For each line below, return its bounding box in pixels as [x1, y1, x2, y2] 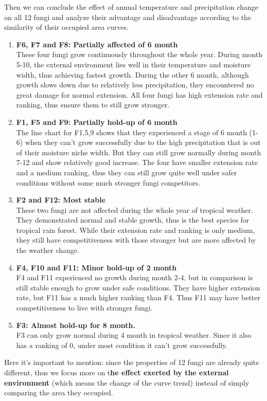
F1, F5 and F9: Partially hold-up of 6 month [16, 116, 177, 127]
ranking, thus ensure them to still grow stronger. [16, 99, 170, 110]
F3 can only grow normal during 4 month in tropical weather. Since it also [16, 330, 252, 340]
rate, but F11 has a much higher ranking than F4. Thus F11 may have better [16, 292, 260, 303]
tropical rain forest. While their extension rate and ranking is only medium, [16, 224, 255, 235]
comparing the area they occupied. [4, 387, 113, 398]
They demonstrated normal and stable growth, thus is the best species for [16, 214, 250, 225]
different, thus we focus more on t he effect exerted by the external [4, 367, 229, 377]
